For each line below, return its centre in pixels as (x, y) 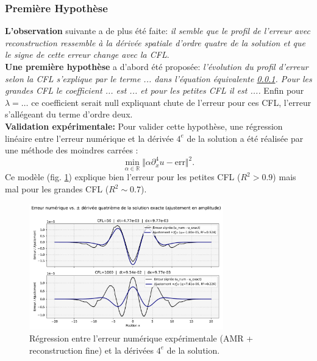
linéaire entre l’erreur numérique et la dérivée (89, 138)
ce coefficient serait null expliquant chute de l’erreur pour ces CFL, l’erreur (171, 102)
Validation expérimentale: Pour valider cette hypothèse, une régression (144, 126)
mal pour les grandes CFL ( (57, 189)
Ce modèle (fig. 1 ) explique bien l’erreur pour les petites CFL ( (123, 177)
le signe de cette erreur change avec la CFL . (87, 54)
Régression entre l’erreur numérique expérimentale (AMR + (141, 338)
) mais (284, 177)
